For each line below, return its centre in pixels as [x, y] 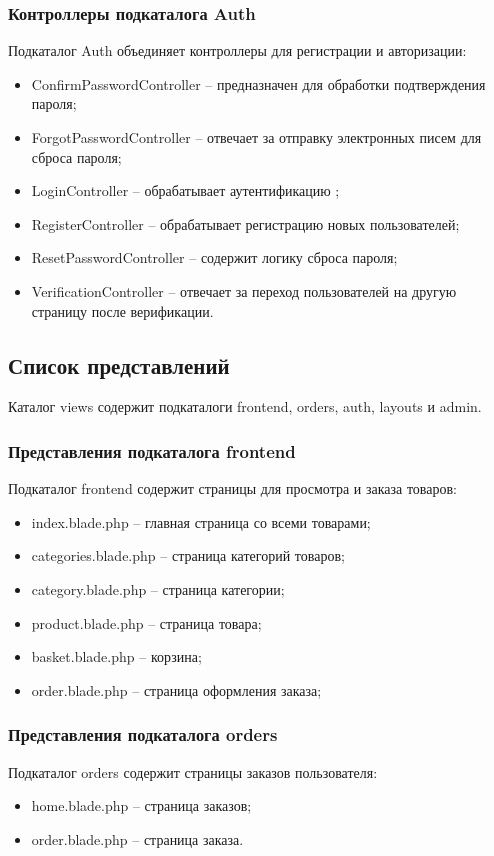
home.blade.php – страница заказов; [141, 805]
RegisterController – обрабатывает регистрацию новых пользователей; [245, 223]
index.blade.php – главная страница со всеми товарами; [201, 521]
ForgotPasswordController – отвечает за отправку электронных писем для [256, 137]
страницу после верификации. [122, 310]
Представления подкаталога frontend [152, 450]
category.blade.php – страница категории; [158, 588]
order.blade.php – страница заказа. [137, 838]
